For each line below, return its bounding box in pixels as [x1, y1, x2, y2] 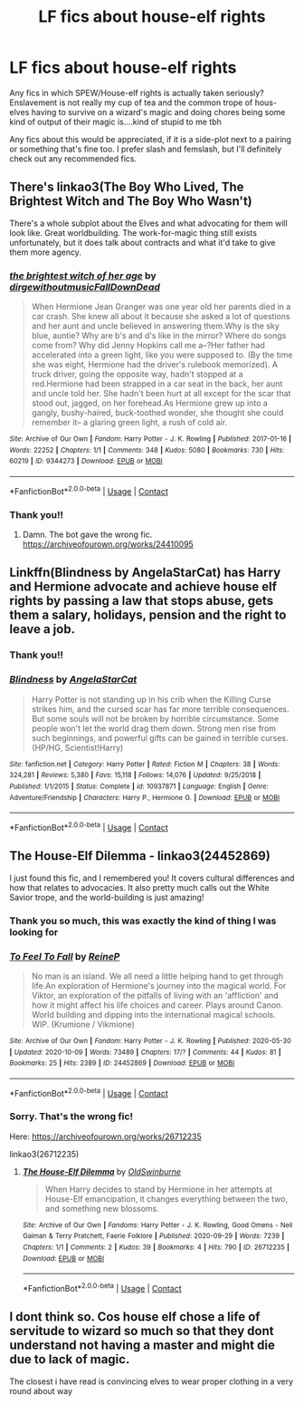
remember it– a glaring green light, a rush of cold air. [31, 417, 228, 428]
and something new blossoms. [44, 1203, 160, 1214]
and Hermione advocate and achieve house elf [9, 579, 278, 595]
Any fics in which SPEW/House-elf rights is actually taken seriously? [9, 87, 264, 98]
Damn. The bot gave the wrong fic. [22, 529, 153, 540]
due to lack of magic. [9, 1351, 130, 1367]
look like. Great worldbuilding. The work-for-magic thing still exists [9, 227, 258, 238]
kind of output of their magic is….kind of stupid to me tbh [9, 116, 222, 127]
